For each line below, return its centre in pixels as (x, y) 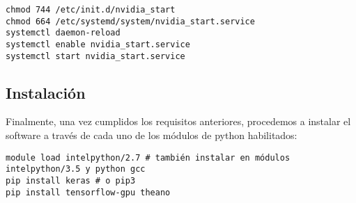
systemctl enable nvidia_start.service (98, 44)
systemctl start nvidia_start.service (95, 56)
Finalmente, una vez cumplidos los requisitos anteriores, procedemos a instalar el (178, 121)
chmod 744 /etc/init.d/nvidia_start (91, 10)
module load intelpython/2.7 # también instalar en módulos (148, 157)
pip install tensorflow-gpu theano (88, 192)
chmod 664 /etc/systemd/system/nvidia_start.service (130, 21)
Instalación (46, 92)
